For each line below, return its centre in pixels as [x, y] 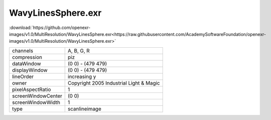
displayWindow [30, 70]
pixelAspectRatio [31, 90]
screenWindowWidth [36, 102]
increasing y [82, 76]
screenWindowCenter [37, 96]
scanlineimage [85, 109]
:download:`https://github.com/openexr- [50, 28]
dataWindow [27, 63]
